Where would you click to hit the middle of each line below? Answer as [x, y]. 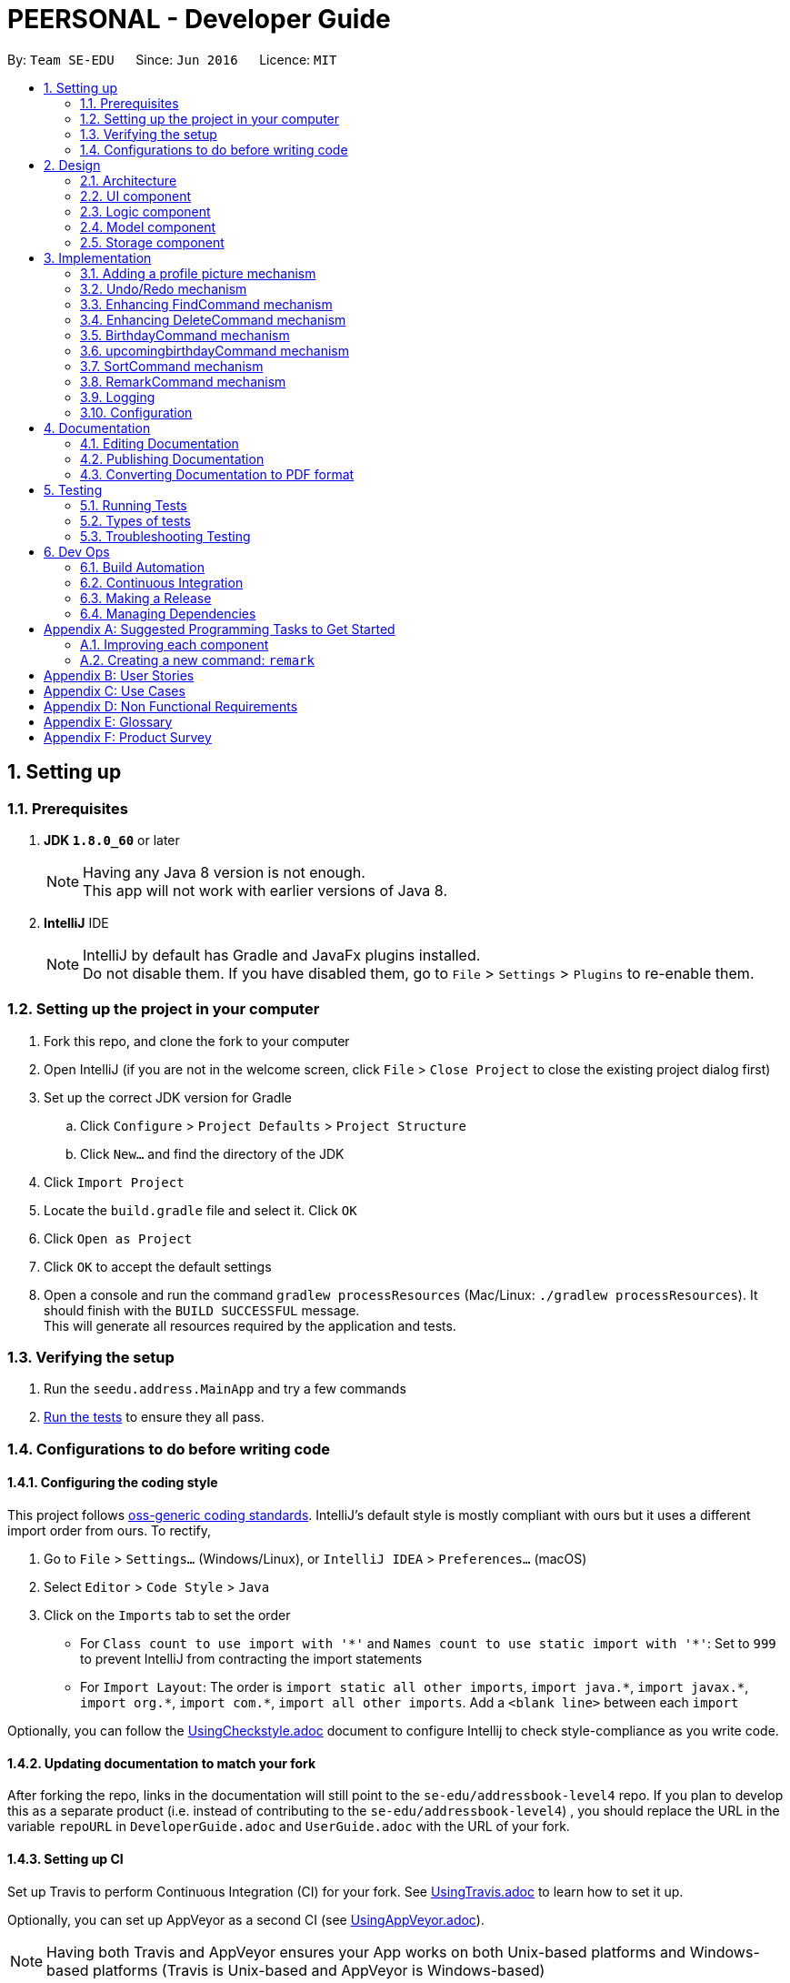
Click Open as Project [118, 1238]
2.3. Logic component [145, 211]
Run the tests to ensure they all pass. [154, 1417]
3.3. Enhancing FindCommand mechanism [206, 304]
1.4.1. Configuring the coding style [113, 1483]
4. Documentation [97, 428]
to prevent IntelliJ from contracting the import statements [251, 1659]
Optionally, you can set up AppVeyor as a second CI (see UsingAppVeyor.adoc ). [246, 1919]
